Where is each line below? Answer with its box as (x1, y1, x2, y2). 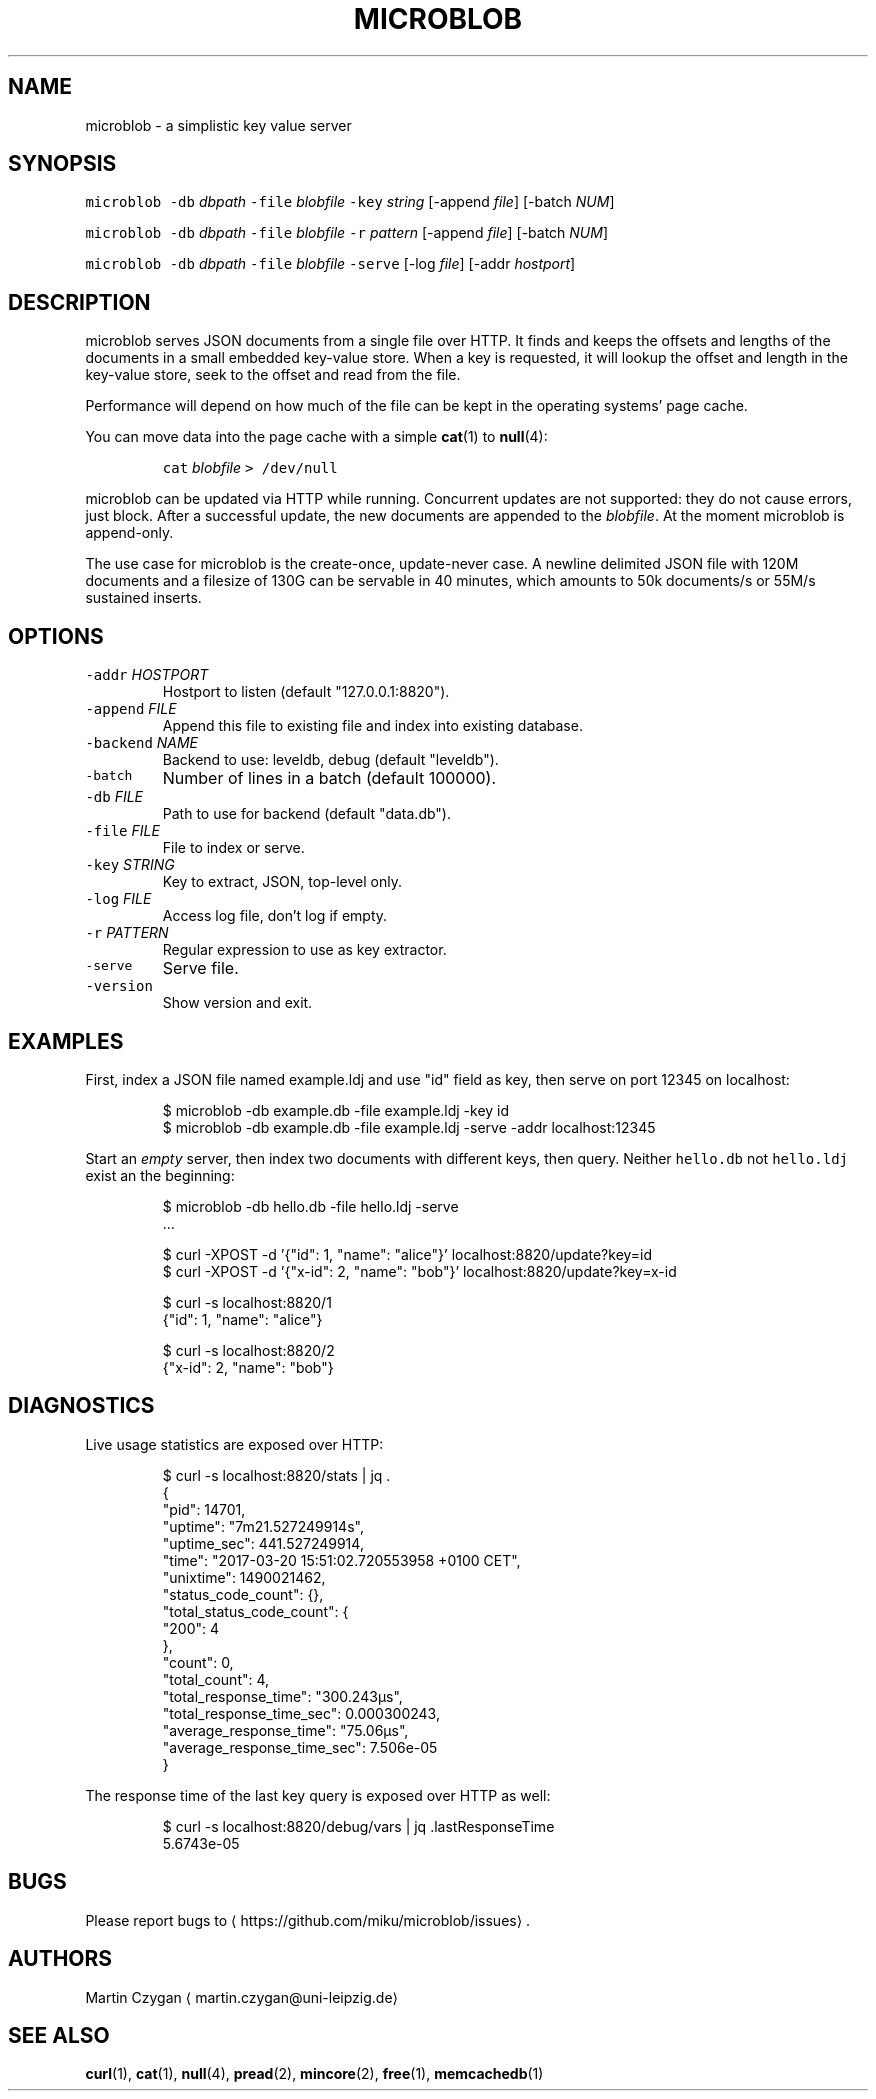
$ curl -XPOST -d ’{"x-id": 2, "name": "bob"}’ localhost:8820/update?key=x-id (162, 1262, 677, 1280)
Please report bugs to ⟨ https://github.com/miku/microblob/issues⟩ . (85, 1911, 531, 1929)
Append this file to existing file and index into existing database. (162, 717, 583, 735)
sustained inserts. (85, 589, 202, 607)
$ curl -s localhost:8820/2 (162, 1341, 335, 1359)
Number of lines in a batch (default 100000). (162, 768, 497, 789)
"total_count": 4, (162, 1670, 270, 1688)
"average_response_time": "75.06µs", (162, 1721, 409, 1739)
